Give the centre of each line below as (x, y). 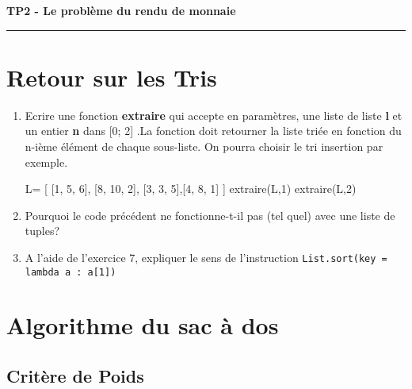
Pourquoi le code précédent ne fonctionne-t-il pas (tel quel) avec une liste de (210, 215)
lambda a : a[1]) (71, 272)
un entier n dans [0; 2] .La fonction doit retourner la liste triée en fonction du (213, 131)
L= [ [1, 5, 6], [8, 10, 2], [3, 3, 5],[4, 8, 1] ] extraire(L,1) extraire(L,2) (191, 189)
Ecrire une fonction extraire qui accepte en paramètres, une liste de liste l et (214, 115)
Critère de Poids (75, 375)
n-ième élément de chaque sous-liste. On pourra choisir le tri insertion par (204, 146)
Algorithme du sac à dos (143, 325)
